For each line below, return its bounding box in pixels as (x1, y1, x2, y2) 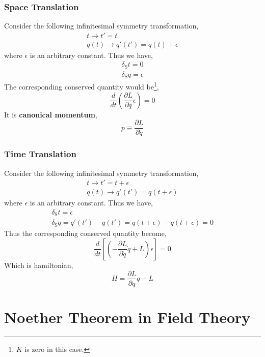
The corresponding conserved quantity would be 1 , (4, 80, 159, 92)
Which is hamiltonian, (4, 259, 73, 270)
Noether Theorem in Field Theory (4, 306, 251, 327)
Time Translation (4, 147, 76, 160)
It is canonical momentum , (4, 109, 97, 120)
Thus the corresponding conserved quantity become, (4, 228, 167, 239)
